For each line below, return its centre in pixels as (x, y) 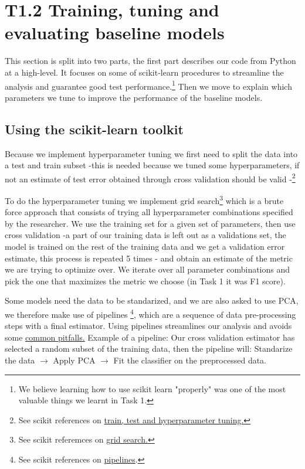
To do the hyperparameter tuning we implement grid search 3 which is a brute (144, 199)
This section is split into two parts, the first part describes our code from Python (150, 61)
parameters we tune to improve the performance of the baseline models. (134, 97)
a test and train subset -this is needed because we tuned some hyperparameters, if (152, 165)
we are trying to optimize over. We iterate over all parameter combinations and (148, 269)
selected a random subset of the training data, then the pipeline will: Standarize (149, 349)
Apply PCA (74, 360)
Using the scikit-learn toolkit (94, 129)
